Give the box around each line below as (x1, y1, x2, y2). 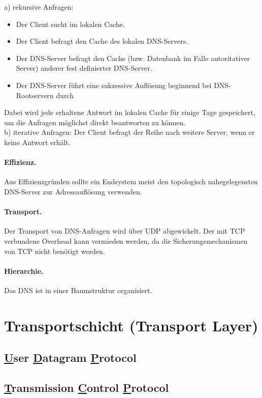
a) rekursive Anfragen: (4, 2, 74, 12)
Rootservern (16, 90, 54, 100)
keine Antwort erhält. (4, 136, 71, 147)
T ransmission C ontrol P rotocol (4, 380, 169, 395)
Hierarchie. (4, 265, 44, 276)
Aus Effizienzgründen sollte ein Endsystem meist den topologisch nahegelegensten (4, 176, 258, 187)
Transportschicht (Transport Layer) (4, 315, 258, 335)
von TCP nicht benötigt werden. (4, 245, 105, 256)
